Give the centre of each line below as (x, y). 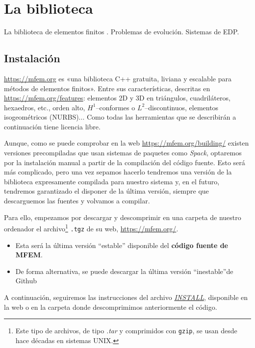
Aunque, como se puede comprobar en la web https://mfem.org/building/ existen (127, 143)
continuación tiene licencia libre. (52, 126)
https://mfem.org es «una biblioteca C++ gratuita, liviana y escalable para (118, 78)
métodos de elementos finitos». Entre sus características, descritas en (107, 88)
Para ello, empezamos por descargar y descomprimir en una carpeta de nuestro (123, 217)
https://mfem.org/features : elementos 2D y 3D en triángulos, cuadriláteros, (117, 98)
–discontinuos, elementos (182, 107)
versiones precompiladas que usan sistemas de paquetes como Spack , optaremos (123, 153)
